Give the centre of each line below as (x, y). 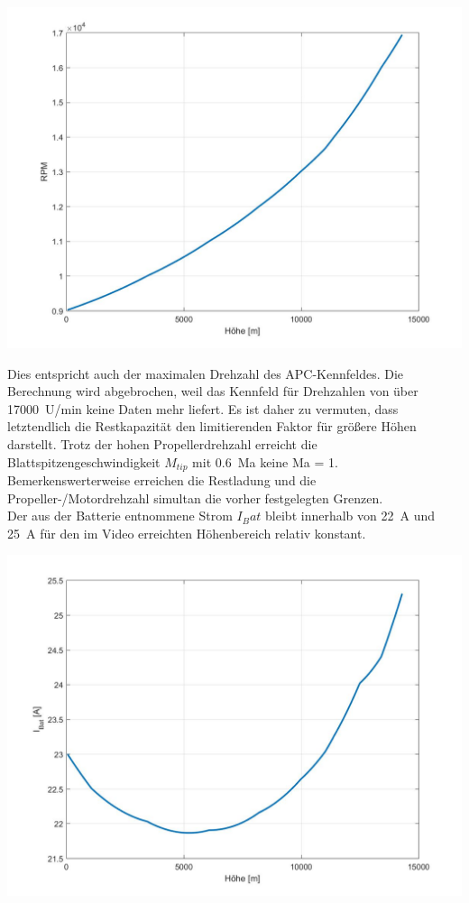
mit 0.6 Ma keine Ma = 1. (265, 461)
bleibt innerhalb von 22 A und (350, 516)
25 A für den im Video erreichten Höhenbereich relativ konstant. (187, 533)
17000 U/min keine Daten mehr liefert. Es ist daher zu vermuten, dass (203, 408)
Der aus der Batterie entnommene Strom (120, 516)
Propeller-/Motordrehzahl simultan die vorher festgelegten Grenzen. (195, 498)
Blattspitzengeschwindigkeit (84, 461)
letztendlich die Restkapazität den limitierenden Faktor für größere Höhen (212, 426)
